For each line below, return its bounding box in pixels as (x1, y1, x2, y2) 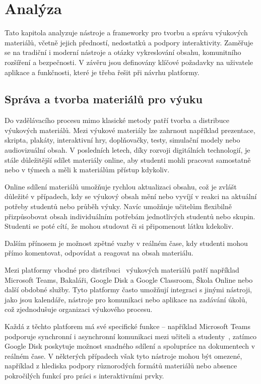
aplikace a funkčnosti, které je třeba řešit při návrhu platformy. (5, 67, 200, 77)
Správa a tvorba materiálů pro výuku (5, 91, 203, 107)
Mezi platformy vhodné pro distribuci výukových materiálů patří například (5, 265, 239, 275)
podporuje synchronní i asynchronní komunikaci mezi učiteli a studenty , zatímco (5, 331, 257, 341)
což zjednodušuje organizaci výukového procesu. (5, 304, 153, 314)
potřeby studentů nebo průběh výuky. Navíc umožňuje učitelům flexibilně (5, 201, 232, 212)
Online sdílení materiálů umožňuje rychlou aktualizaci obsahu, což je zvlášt (5, 181, 237, 191)
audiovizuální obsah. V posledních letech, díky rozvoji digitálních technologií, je (5, 145, 250, 155)
